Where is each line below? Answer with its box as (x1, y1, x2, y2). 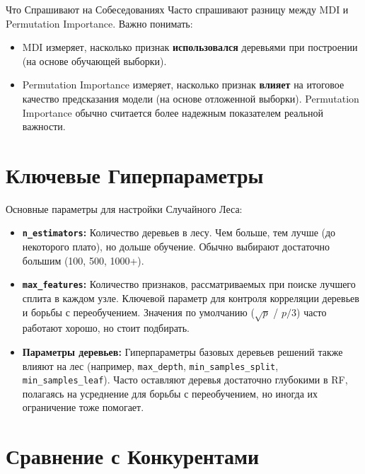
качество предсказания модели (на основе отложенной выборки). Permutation (22, 91, 359, 105)
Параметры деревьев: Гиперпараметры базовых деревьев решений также (22, 344, 343, 359)
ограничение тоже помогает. (22, 400, 144, 415)
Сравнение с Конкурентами (6, 441, 260, 470)
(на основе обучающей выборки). (22, 53, 167, 68)
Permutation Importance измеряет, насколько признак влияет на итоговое (22, 77, 344, 92)
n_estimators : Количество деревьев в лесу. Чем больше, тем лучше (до (22, 225, 336, 240)
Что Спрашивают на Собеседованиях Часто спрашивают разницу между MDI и (6, 2, 349, 16)
